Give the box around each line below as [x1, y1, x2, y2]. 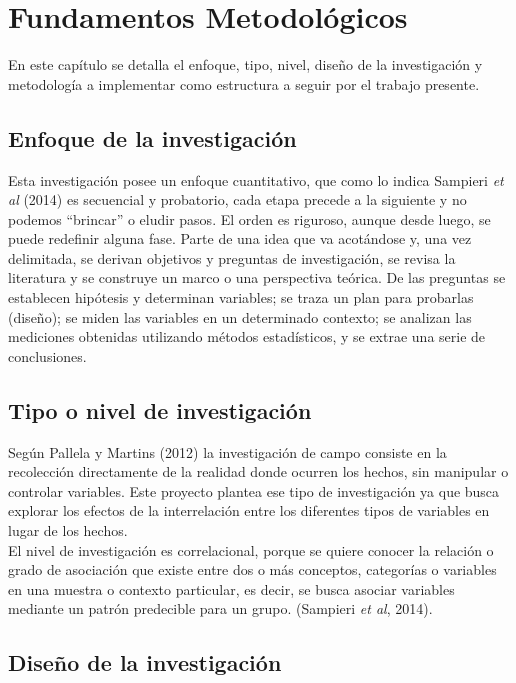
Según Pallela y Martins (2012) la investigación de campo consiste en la [8, 441, 447, 462]
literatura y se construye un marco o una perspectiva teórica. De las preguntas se [8, 267, 506, 288]
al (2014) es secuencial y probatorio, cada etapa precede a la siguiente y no [8, 189, 467, 210]
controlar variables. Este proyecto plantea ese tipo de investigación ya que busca [8, 480, 500, 501]
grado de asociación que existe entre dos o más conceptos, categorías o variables [8, 559, 497, 580]
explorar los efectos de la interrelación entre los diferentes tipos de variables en [8, 500, 490, 521]
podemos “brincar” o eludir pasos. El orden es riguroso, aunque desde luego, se [8, 208, 491, 229]
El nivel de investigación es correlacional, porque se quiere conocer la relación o [8, 539, 494, 560]
